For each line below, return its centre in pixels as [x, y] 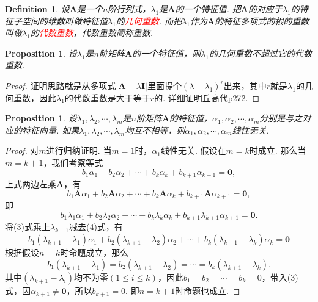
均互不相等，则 [155, 130]
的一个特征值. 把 [208, 9]
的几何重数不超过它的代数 [260, 53]
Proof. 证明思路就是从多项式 [61, 85]
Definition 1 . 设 [37, 9]
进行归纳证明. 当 [79, 150]
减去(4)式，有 [96, 227]
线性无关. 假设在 [194, 150]
